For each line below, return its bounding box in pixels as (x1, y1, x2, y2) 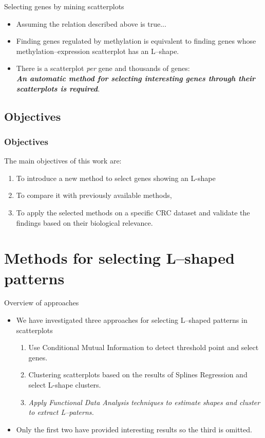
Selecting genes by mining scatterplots (4, 1, 124, 11)
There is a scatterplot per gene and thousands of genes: (16, 63, 190, 74)
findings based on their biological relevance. (16, 217, 153, 228)
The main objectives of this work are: (4, 155, 122, 166)
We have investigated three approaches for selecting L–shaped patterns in (16, 315, 248, 325)
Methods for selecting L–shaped (4, 247, 235, 268)
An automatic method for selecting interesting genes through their (16, 72, 256, 83)
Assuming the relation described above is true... (16, 18, 166, 29)
